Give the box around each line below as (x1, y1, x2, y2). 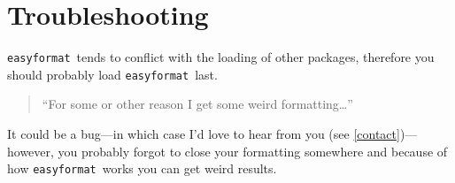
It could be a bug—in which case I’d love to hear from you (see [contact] (7, 125, 400, 143)
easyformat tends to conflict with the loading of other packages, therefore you (7, 48, 435, 66)
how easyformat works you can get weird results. (7, 159, 277, 178)
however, (7, 141, 54, 160)
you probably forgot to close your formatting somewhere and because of (58, 141, 448, 160)
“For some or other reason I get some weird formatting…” (42, 95, 353, 113)
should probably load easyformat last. (7, 65, 218, 83)
